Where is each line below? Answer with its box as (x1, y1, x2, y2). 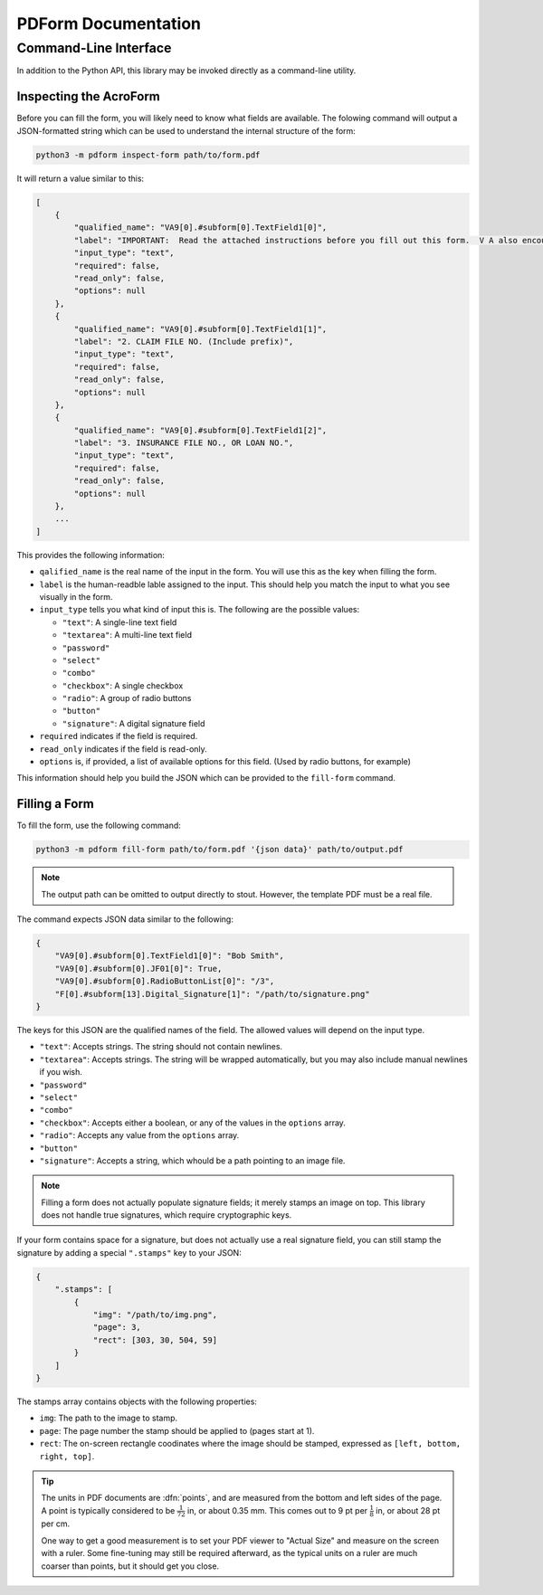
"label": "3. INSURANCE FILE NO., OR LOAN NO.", (73, 438, 294, 448)
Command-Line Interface (16, 40, 172, 56)
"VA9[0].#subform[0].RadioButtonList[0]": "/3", (54, 976, 275, 986)
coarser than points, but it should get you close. (41, 1561, 220, 1571)
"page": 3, (92, 1322, 142, 1333)
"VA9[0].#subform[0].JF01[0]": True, (54, 964, 223, 973)
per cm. (41, 1518, 71, 1529)
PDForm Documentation (16, 14, 202, 33)
